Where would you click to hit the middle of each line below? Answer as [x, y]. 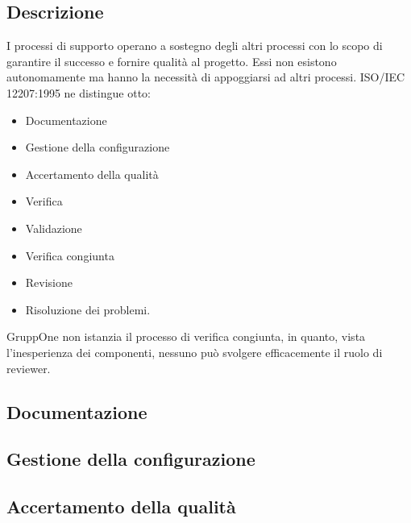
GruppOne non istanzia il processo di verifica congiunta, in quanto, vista [186, 336]
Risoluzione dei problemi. [88, 309]
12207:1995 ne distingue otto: [79, 92]
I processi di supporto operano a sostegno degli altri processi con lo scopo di [195, 46]
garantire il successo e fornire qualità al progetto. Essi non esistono [172, 61]
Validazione [54, 228]
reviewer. [29, 368]
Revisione [49, 282]
